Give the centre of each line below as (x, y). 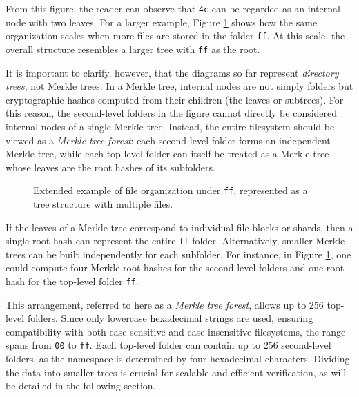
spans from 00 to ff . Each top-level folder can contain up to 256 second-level (168, 345)
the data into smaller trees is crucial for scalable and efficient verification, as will (176, 372)
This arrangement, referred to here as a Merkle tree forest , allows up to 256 (165, 304)
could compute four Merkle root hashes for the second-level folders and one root (175, 268)
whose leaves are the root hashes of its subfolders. (110, 167)
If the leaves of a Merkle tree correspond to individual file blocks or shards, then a (179, 227)
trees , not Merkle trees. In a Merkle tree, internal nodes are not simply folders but (179, 86)
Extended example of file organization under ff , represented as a (171, 190)
